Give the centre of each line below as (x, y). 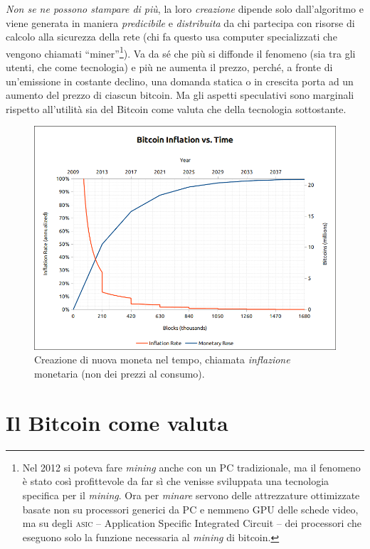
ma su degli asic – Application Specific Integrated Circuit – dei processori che (192, 523)
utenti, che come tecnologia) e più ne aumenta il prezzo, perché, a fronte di (169, 67)
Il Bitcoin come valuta (117, 422)
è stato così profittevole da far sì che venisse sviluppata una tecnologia (176, 481)
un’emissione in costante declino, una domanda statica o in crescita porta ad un (180, 81)
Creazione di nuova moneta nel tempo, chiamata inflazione (162, 359)
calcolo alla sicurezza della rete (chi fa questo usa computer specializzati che (171, 37)
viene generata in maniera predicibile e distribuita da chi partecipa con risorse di (180, 22)
